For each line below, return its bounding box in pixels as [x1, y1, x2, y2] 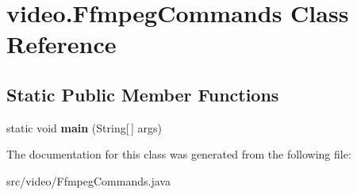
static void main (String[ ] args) [6, 119, 162, 136]
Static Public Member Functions [6, 82, 279, 106]
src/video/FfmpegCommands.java [6, 172, 171, 189]
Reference [6, 28, 117, 60]
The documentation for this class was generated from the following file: [6, 146, 351, 162]
